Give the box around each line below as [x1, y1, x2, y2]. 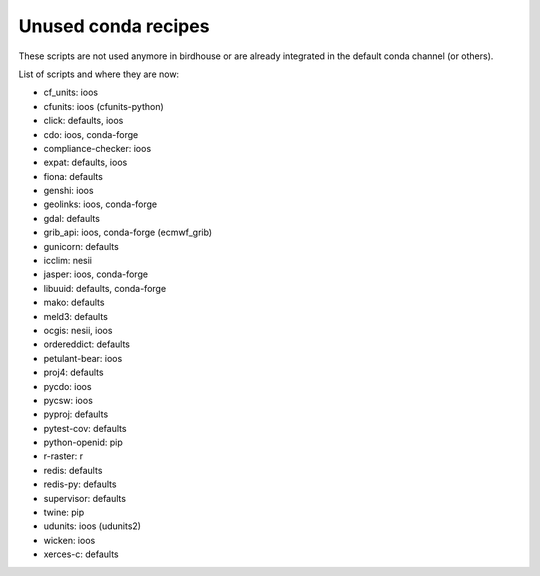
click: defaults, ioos [43, 115, 124, 127]
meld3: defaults [43, 310, 109, 322]
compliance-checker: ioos [43, 142, 152, 154]
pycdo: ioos [43, 380, 92, 392]
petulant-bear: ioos [43, 352, 123, 364]
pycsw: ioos [43, 394, 94, 406]
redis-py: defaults [43, 478, 117, 490]
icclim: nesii [43, 255, 93, 267]
